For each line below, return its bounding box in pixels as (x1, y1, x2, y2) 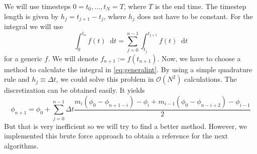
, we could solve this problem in (56, 74, 154, 84)
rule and (4, 74, 30, 84)
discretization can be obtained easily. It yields (4, 85, 145, 95)
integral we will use (4, 21, 63, 32)
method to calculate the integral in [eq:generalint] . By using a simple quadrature (4, 64, 252, 74)
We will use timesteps (4, 1, 71, 11)
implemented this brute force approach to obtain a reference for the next (4, 130, 228, 141)
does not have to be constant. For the (137, 11, 253, 21)
